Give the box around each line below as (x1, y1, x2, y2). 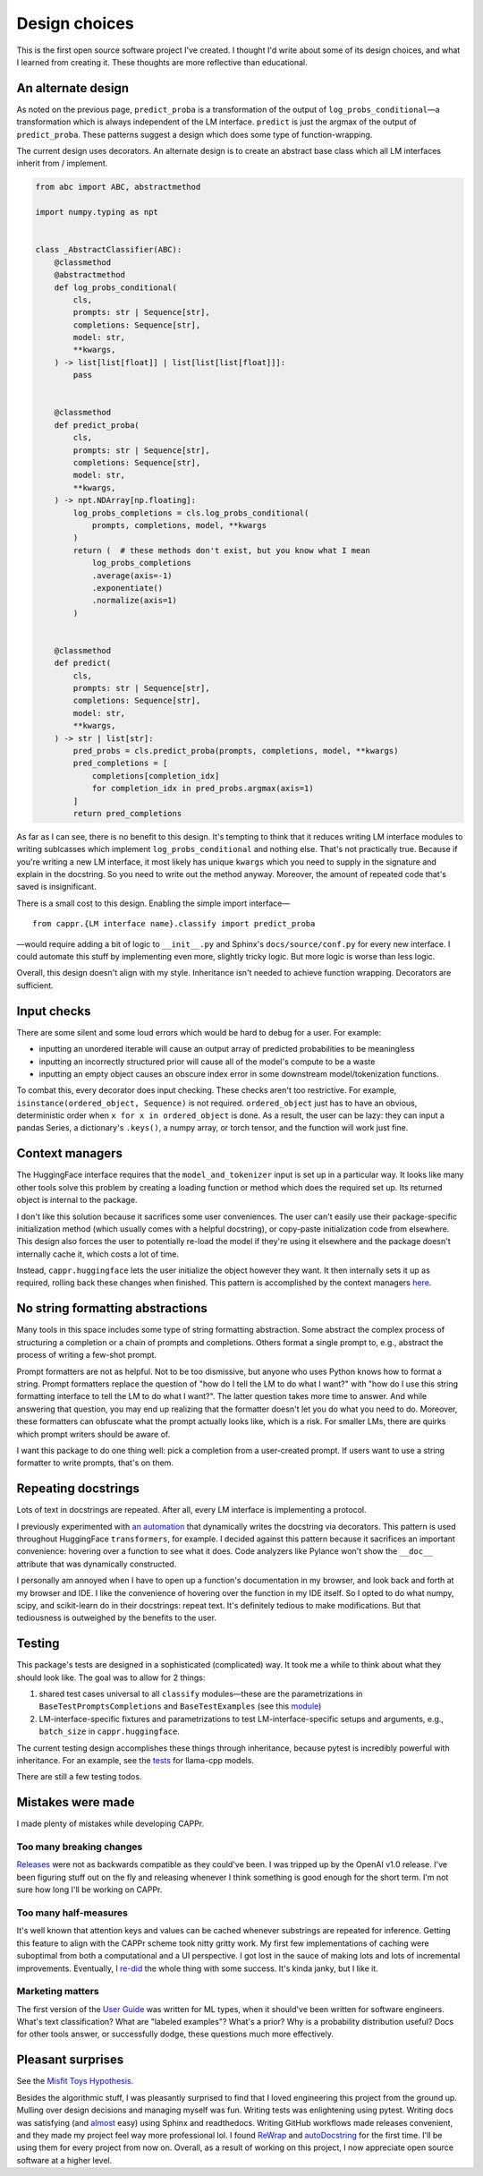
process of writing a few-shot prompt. (16, 1350, 157, 1361)
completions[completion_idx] (91, 771, 220, 781)
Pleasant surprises (16, 2052, 124, 2068)
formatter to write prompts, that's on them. (16, 1457, 174, 1468)
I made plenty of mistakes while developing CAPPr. (16, 1818, 205, 1830)
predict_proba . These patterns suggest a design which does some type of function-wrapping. (16, 129, 373, 140)
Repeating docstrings (16, 1481, 140, 1497)
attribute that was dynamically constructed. (16, 1558, 177, 1569)
